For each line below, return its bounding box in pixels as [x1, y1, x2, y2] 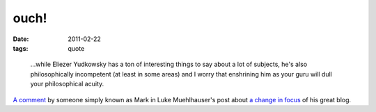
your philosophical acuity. [30, 80, 104, 88]
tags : [13, 44, 29, 52]
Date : [13, 35, 29, 43]
